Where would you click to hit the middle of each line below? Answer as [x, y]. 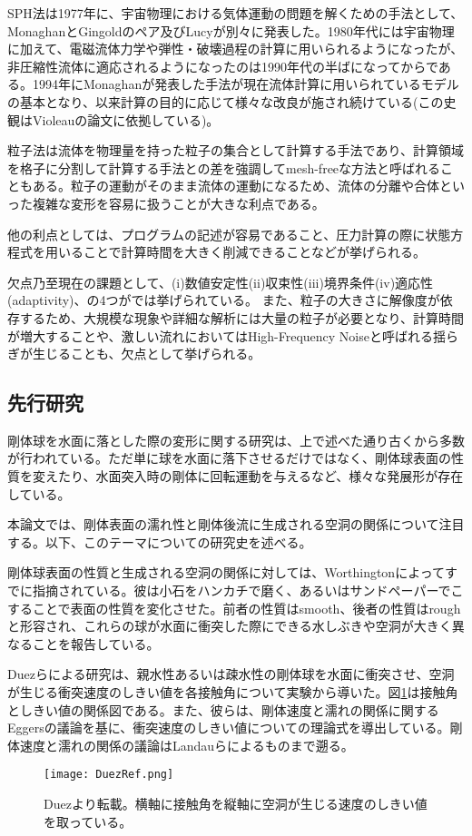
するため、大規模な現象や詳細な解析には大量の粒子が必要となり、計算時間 [242, 317]
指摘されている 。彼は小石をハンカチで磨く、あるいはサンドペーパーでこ [248, 590]
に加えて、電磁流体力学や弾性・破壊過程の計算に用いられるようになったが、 [236, 49]
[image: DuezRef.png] [109, 775]
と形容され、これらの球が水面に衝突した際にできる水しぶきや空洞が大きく [230, 626]
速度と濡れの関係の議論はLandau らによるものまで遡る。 [187, 745]
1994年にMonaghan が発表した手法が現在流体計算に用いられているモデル [246, 84]
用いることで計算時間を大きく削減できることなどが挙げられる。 [235, 252]
